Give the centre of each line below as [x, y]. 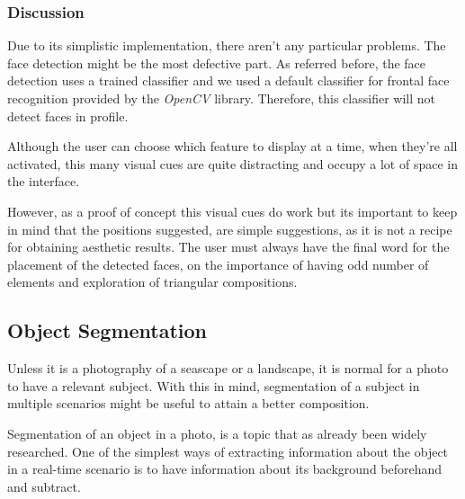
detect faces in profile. [68, 116]
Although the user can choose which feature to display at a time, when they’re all [232, 146]
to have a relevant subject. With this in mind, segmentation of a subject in [214, 385]
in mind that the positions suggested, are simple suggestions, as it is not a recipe [230, 229]
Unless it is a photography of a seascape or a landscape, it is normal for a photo [228, 368]
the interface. [44, 181]
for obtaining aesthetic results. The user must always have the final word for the [228, 247]
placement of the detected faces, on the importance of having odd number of [218, 264]
